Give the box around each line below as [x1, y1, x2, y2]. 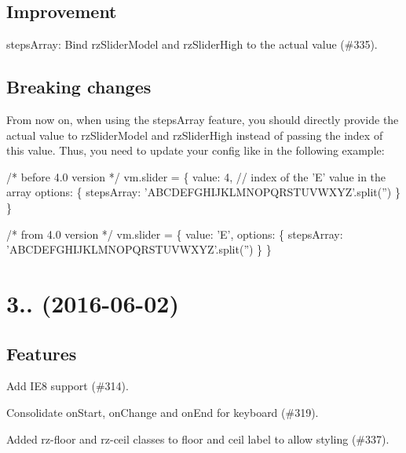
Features [6, 341, 77, 365]
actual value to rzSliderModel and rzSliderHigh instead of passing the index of [6, 126, 383, 143]
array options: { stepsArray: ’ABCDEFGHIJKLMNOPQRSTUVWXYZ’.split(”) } [6, 184, 401, 200]
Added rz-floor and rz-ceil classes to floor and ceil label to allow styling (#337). [6, 430, 390, 447]
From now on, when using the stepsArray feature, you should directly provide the [6, 111, 399, 127]
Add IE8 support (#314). [6, 378, 129, 394]
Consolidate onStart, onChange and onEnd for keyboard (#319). [6, 404, 319, 420]
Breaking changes [6, 75, 152, 99]
